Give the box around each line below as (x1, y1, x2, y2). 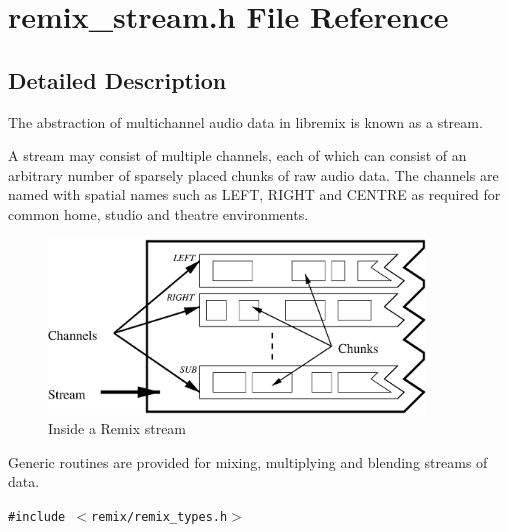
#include (8, 509, 66, 524)
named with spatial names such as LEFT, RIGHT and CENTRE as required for (8, 184, 501, 205)
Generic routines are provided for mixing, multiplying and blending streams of (8, 451, 488, 472)
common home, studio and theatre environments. (8, 203, 309, 224)
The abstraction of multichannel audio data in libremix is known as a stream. (8, 111, 483, 132)
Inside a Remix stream (48, 417, 187, 438)
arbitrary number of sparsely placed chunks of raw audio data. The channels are (8, 164, 499, 185)
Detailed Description (8, 64, 227, 95)
